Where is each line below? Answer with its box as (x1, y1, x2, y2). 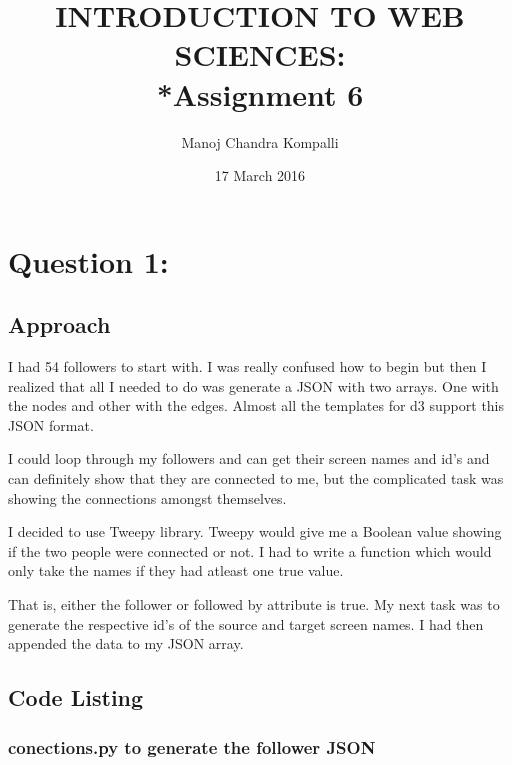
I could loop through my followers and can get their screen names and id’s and (8, 448, 490, 469)
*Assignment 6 (156, 73, 364, 114)
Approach (8, 309, 111, 340)
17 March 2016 (214, 165, 306, 186)
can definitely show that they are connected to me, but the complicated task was (8, 468, 504, 489)
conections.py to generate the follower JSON (8, 734, 376, 759)
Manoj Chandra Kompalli (181, 131, 339, 152)
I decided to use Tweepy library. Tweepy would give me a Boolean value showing (8, 521, 502, 542)
